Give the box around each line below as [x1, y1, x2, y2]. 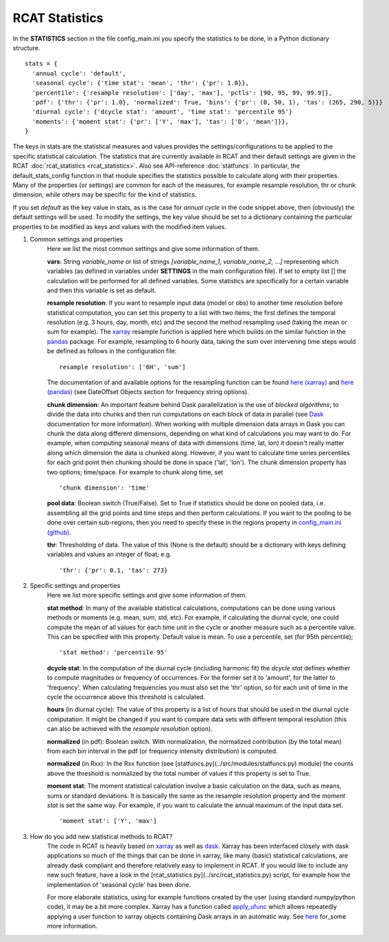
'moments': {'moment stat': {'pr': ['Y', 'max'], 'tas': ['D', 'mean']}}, [32, 118, 290, 125]
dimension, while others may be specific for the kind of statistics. [12, 190, 197, 199]
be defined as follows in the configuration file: [47, 347, 177, 355]
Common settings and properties [30, 234, 123, 243]
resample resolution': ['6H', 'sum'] [59, 363, 187, 371]
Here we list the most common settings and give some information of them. [47, 245, 260, 253]
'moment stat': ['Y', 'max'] [59, 817, 157, 825]
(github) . [47, 528, 71, 536]
